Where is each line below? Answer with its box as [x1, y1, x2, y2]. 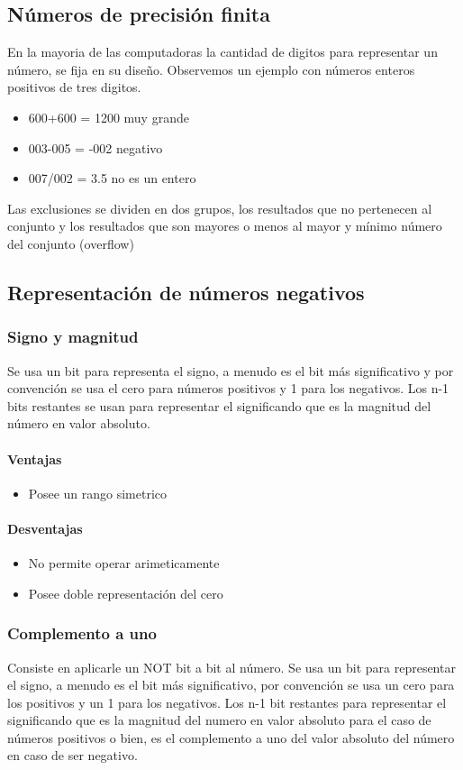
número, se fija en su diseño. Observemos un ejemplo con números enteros [7, 60, 415, 78]
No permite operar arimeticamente [28, 554, 220, 573]
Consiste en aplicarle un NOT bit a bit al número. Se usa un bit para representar [7, 657, 456, 676]
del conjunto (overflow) [7, 234, 134, 252]
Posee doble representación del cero [28, 583, 223, 602]
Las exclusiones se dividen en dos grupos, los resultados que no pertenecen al [7, 198, 432, 217]
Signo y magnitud [7, 325, 139, 348]
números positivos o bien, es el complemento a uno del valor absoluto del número [7, 728, 455, 747]
